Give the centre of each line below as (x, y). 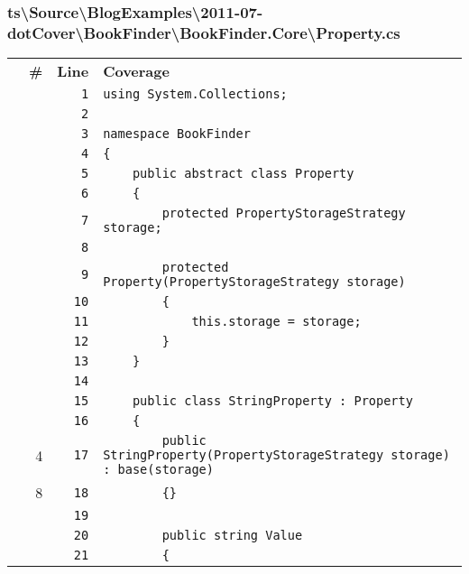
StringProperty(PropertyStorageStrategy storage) (276, 455)
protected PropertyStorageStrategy (284, 213)
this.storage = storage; (276, 322)
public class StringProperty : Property (272, 401)
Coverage (136, 71)
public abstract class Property (243, 174)
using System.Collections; (195, 94)
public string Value (232, 536)
